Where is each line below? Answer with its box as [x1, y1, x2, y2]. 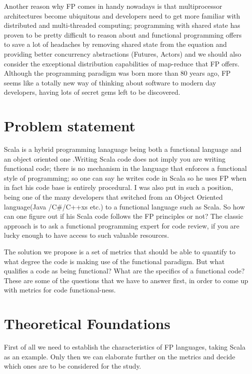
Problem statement [4, 116, 136, 136]
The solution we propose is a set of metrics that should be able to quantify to [4, 247, 235, 256]
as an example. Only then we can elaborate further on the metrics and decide [4, 351, 235, 361]
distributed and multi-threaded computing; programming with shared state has [4, 20, 240, 30]
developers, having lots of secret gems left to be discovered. [4, 87, 180, 97]
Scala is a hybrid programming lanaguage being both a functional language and [4, 144, 242, 154]
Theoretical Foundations [4, 313, 171, 333]
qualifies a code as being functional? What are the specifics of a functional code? [4, 266, 245, 276]
